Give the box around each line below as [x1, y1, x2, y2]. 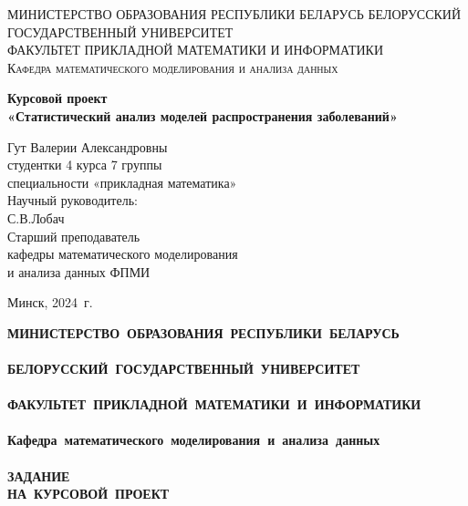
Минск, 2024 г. [7, 293, 93, 312]
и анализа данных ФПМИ [7, 262, 151, 281]
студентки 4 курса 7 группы [7, 155, 162, 174]
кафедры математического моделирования [7, 244, 238, 263]
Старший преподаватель [7, 226, 140, 245]
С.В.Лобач [7, 208, 65, 227]
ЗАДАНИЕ [7, 466, 70, 485]
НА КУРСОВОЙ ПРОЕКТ [7, 484, 170, 503]
